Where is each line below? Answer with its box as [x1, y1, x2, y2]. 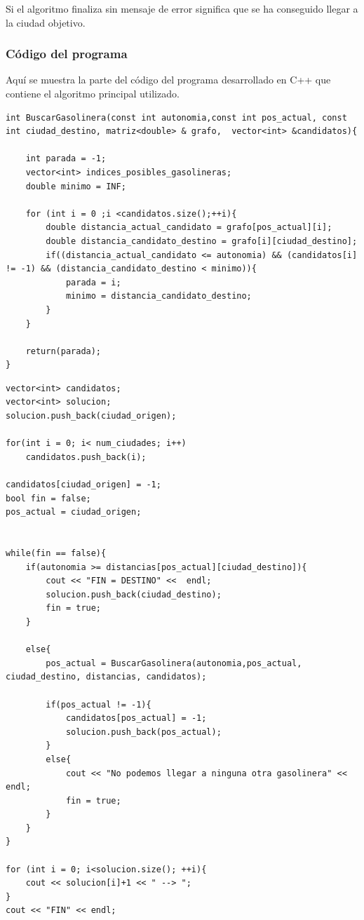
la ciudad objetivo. [6, 15, 86, 29]
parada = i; [65, 277, 121, 287]
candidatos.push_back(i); [25, 452, 147, 462]
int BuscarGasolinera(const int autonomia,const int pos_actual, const [6, 112, 347, 123]
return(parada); [25, 346, 102, 356]
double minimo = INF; [25, 181, 126, 191]
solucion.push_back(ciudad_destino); [46, 589, 222, 600]
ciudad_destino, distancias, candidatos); [6, 672, 207, 682]
